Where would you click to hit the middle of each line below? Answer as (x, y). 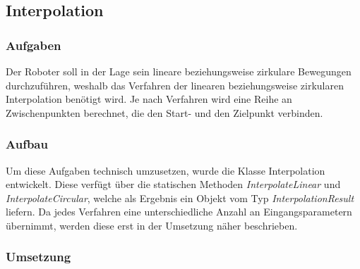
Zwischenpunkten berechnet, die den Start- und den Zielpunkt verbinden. (164, 112)
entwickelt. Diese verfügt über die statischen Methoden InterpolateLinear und (173, 184)
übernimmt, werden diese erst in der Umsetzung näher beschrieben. (152, 225)
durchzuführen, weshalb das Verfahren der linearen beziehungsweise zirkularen (175, 85)
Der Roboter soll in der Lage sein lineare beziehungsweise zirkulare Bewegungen (179, 71)
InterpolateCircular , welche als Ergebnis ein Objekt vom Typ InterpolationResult (180, 198)
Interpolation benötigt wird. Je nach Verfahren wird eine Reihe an (149, 99)
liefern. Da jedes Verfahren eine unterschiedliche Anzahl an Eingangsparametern (179, 212)
